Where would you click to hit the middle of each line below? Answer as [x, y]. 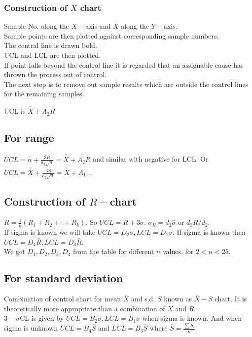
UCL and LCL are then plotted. [53, 55]
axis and [98, 26]
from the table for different [113, 251]
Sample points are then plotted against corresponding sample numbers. [111, 35]
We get [15, 251]
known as [178, 298]
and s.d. [143, 298]
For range [29, 138]
